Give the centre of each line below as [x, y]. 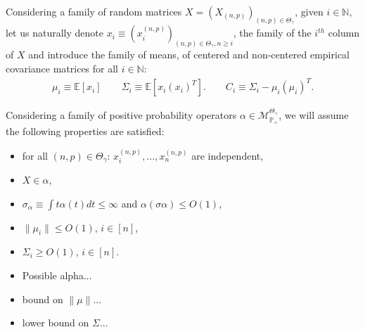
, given [309, 11]
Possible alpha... [57, 275]
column [344, 33]
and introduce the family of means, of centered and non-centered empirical [189, 55]
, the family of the [272, 33]
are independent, [228, 155]
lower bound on [56, 323]
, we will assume [314, 115]
